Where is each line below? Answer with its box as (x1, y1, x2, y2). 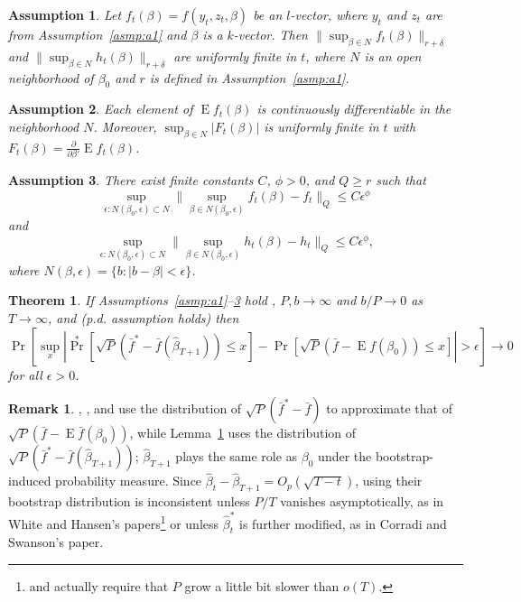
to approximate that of (326, 399, 452, 418)
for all (8, 365, 42, 384)
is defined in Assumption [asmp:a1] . (149, 68, 349, 87)
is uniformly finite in (264, 116, 379, 135)
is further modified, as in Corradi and (238, 514, 447, 533)
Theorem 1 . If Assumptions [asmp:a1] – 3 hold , (8, 291, 276, 310)
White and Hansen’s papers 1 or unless (8, 511, 219, 533)
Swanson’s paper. (8, 533, 104, 551)
